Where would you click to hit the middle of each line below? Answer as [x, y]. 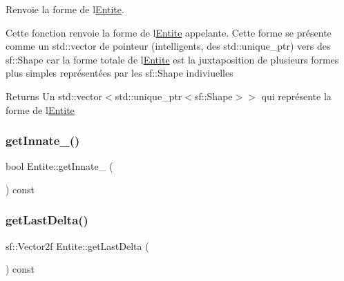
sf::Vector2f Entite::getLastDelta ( [77, 245]
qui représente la [296, 96]
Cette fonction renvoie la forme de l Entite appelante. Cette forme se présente [169, 32]
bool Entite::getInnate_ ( [59, 166]
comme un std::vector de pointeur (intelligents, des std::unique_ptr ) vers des [168, 46]
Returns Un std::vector [54, 96]
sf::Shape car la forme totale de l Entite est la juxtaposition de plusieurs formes [172, 59]
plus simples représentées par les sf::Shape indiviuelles [120, 73]
